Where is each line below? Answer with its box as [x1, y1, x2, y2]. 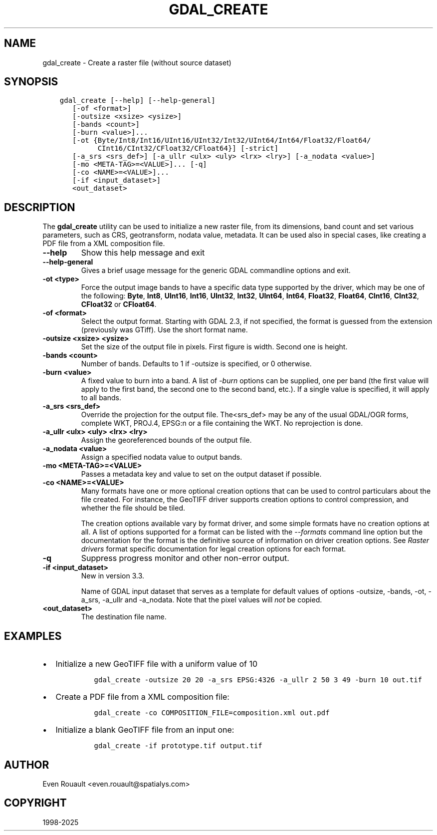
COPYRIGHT [4, 797, 67, 810]
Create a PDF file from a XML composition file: [55, 692, 229, 702]
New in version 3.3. [81, 571, 145, 580]
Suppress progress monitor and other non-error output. [81, 553, 289, 563]
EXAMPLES [4, 629, 62, 642]
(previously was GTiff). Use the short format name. [81, 325, 248, 334]
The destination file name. [81, 612, 167, 621]
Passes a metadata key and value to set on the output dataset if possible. [81, 470, 322, 479]
